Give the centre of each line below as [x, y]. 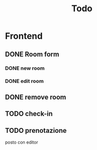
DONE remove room [36, 97]
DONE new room [25, 68]
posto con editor [21, 142]
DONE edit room [24, 81]
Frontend [24, 36]
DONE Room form [32, 54]
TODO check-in [29, 114]
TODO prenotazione [36, 130]
